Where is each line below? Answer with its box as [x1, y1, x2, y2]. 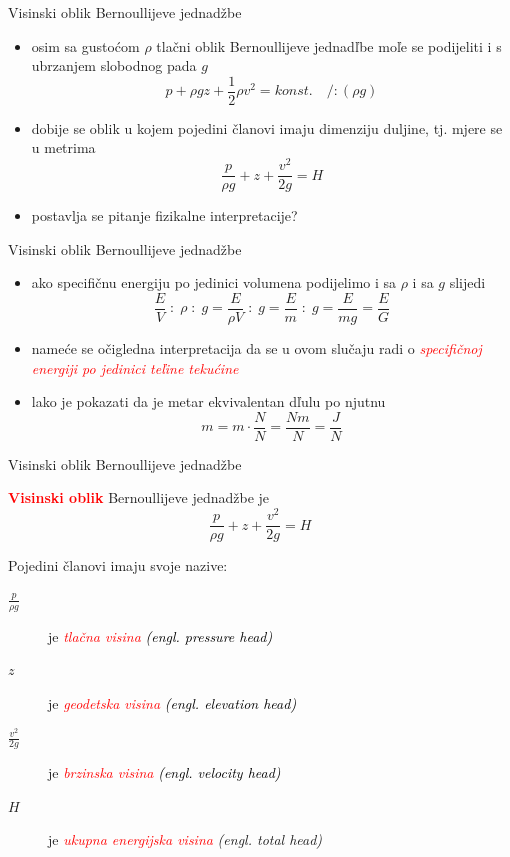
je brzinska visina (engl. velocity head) [48, 762, 281, 783]
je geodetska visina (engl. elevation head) [48, 692, 297, 713]
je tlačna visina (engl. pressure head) [48, 625, 273, 646]
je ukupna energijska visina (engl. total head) [48, 829, 323, 850]
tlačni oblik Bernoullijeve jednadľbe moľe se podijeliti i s [156, 35, 502, 56]
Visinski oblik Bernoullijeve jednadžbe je [8, 487, 270, 508]
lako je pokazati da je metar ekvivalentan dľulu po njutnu [31, 391, 386, 412]
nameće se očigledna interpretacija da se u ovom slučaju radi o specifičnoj [31, 338, 482, 359]
